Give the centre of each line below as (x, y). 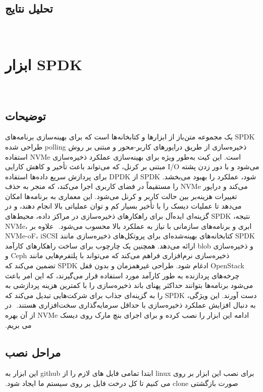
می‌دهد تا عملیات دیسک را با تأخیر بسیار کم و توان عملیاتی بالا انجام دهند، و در (123, 206)
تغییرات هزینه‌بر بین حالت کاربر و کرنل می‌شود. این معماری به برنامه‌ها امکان (121, 196)
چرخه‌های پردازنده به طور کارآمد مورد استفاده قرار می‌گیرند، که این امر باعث (122, 275)
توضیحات (25, 115)
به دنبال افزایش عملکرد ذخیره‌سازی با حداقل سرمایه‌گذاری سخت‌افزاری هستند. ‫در (130, 305)
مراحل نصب (33, 352)
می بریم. (18, 325)
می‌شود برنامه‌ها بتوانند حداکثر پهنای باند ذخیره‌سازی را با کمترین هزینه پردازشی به (129, 285)
